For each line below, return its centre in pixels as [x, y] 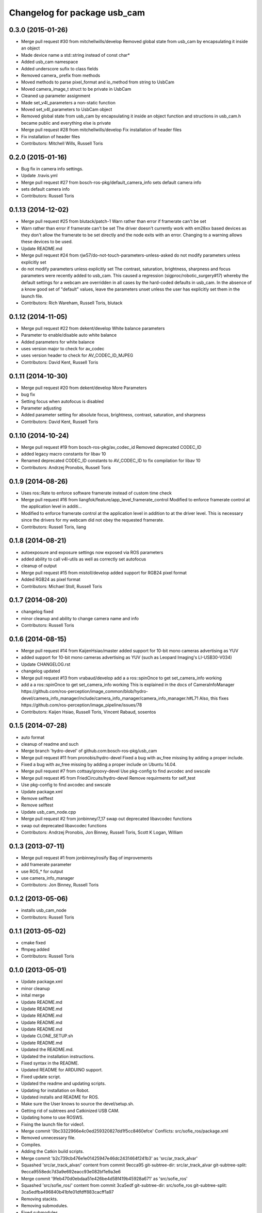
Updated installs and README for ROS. [60, 1097]
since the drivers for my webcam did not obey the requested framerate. [93, 520]
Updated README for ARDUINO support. [62, 1070]
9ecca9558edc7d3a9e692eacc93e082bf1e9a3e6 [71, 1172]
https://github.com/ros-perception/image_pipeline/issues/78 [82, 705]
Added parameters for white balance [58, 342]
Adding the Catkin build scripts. [53, 1151]
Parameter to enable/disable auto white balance [69, 335]
